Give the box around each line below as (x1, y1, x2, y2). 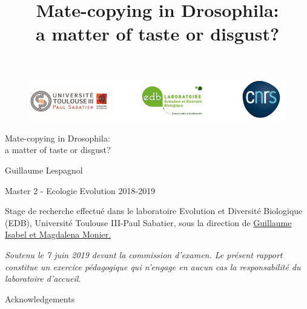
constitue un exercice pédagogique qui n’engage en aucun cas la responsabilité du (5, 260, 301, 273)
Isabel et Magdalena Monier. (5, 228, 111, 241)
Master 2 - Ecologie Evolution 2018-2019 (5, 184, 156, 197)
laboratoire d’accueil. (5, 272, 81, 285)
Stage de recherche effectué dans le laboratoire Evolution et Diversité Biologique (5, 204, 303, 217)
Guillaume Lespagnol (5, 163, 83, 176)
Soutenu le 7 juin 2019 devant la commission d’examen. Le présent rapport (5, 248, 283, 261)
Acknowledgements (5, 292, 75, 305)
